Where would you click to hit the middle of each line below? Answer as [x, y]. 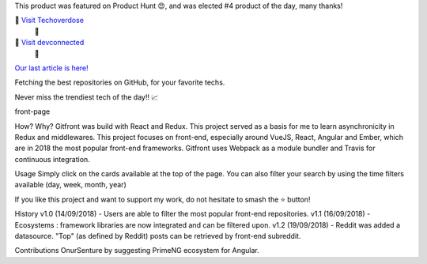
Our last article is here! [51, 68]
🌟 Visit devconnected [49, 43]
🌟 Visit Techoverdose [49, 21]
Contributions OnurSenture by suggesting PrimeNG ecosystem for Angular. [137, 251]
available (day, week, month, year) [70, 185]
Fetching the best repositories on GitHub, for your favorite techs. [120, 82]
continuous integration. [52, 159]
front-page [32, 111]
